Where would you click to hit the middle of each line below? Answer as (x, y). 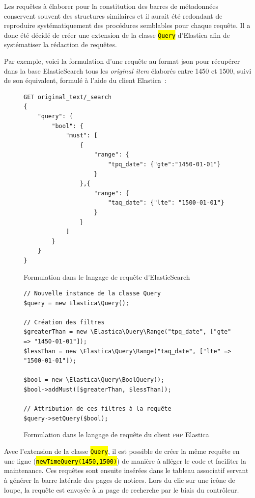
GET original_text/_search (68, 97)
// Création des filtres (64, 322)
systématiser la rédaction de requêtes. (60, 44)
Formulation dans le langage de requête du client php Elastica (116, 434)
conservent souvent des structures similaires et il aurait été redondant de (113, 15)
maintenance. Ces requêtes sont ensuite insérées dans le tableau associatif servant (126, 470)
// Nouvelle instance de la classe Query (92, 294)
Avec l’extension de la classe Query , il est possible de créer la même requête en (122, 451)
